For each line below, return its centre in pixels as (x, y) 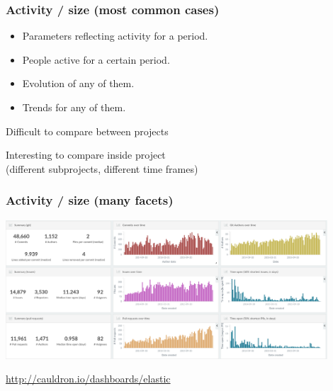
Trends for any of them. (74, 107)
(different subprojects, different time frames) (102, 168)
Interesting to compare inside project (86, 155)
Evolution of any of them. (78, 83)
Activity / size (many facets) (90, 200)
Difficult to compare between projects (87, 131)
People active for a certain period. (96, 59)
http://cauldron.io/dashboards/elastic (88, 379)
